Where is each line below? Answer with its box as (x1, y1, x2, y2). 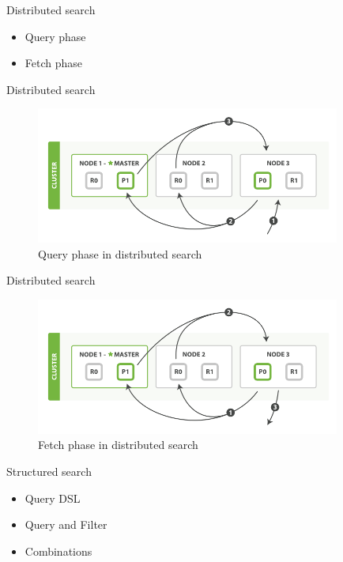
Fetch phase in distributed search (38, 436, 198, 453)
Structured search (6, 462, 92, 479)
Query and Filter (24, 516, 107, 533)
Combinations (24, 542, 92, 559)
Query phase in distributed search (38, 245, 202, 262)
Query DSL (24, 489, 81, 506)
